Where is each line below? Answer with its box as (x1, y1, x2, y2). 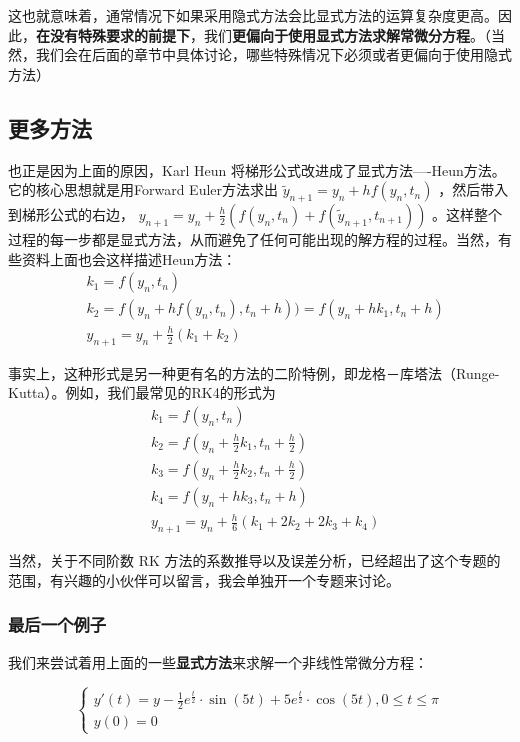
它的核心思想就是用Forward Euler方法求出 (8, 179, 279, 200)
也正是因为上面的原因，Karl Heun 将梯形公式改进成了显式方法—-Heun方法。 (8, 159, 506, 180)
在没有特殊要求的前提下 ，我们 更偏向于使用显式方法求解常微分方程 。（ (36, 24, 491, 45)
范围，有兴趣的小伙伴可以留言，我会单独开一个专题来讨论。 (8, 569, 400, 590)
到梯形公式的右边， (8, 203, 134, 224)
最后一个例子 (8, 612, 107, 637)
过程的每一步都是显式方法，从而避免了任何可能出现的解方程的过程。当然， (8, 228, 498, 249)
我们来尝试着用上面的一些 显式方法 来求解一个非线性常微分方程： (8, 651, 428, 672)
